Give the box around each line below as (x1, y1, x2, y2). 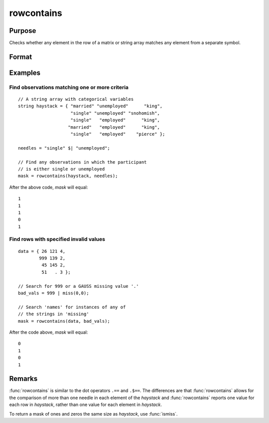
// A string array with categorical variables (18, 96, 134, 102)
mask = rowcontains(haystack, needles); (18, 173, 118, 179)
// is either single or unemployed (18, 166, 105, 172)
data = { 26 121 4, (18, 248, 66, 254)
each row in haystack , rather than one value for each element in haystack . (9, 402, 162, 408)
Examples (9, 68, 41, 77)
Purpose (9, 26, 36, 35)
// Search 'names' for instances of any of (18, 304, 126, 310)
